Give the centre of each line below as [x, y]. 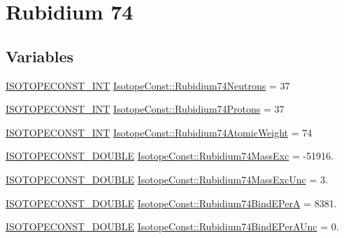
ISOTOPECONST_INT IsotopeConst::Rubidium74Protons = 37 [145, 109]
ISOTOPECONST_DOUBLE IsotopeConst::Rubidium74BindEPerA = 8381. [171, 203]
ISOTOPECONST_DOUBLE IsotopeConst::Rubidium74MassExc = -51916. [170, 156]
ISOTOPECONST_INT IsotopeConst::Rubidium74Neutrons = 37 [148, 85]
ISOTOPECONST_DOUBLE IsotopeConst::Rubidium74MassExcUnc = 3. [167, 179]
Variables [40, 56]
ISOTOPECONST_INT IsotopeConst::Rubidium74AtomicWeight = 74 [159, 132]
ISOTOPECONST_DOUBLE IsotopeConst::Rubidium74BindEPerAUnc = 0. [172, 226]
